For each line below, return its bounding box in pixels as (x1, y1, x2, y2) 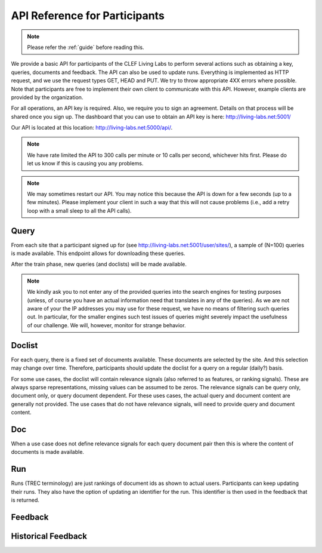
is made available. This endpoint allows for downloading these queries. (11, 250, 185, 257)
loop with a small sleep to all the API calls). (27, 207, 132, 214)
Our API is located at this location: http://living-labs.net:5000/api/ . (11, 124, 173, 131)
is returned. (11, 496, 40, 504)
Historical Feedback (11, 531, 88, 541)
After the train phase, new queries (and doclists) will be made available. (11, 260, 187, 268)
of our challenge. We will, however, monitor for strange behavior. (27, 321, 186, 328)
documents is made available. (11, 448, 85, 456)
